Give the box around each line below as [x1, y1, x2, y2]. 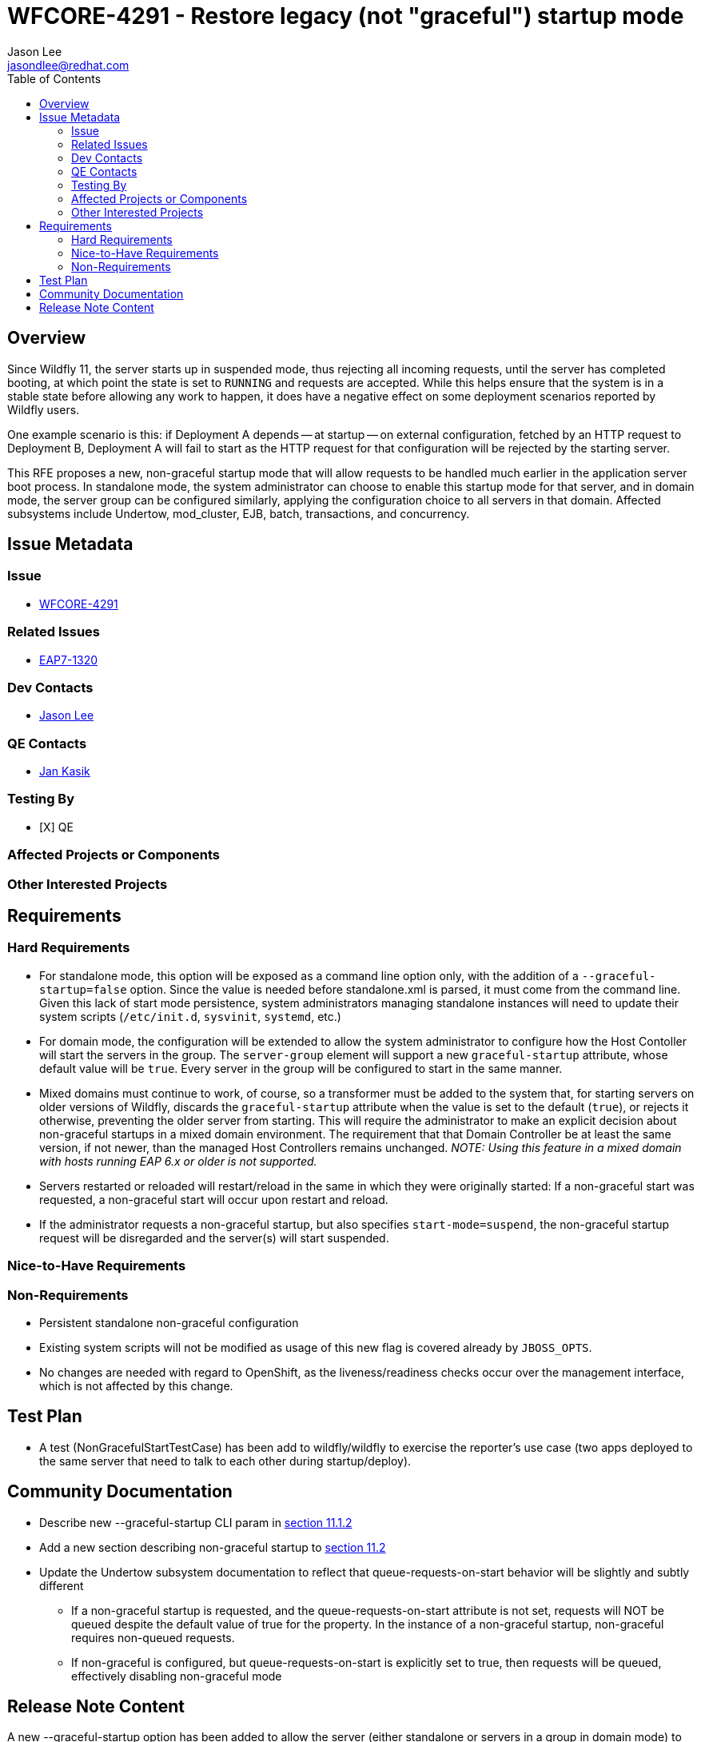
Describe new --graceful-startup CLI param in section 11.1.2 [39, 1515, 352, 1529]
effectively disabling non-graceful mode [71, 1668, 282, 1683]
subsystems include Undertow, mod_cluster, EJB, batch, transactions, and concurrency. [7, 506, 470, 520]
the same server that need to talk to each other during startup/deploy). [39, 1453, 412, 1468]
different [39, 1578, 84, 1593]
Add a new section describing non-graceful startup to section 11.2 [39, 1540, 386, 1554]
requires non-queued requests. [71, 1630, 235, 1644]
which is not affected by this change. [39, 1378, 233, 1393]
